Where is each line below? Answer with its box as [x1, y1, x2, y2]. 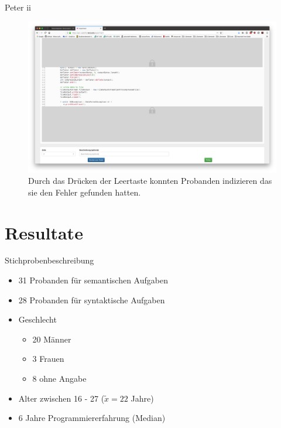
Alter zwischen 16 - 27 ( [18, 392, 105, 404]
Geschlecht [18, 313, 57, 326]
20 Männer [32, 333, 71, 345]
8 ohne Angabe [32, 372, 87, 385]
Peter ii [5, 1, 31, 13]
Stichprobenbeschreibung [5, 254, 94, 266]
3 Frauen [32, 352, 64, 365]
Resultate [5, 220, 83, 244]
